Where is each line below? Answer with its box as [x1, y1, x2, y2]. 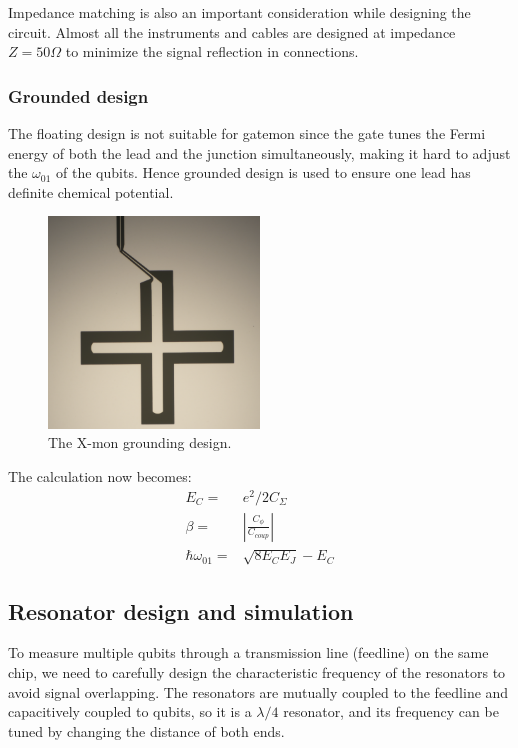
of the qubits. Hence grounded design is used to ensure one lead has [56, 162, 471, 183]
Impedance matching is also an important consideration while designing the [8, 2, 471, 22]
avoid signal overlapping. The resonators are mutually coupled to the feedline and [8, 681, 509, 702]
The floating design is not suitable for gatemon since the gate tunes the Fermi [8, 123, 486, 143]
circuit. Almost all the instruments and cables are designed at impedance [8, 21, 456, 42]
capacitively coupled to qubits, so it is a [8, 701, 252, 722]
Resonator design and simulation [8, 595, 354, 626]
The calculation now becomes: [8, 465, 192, 486]
